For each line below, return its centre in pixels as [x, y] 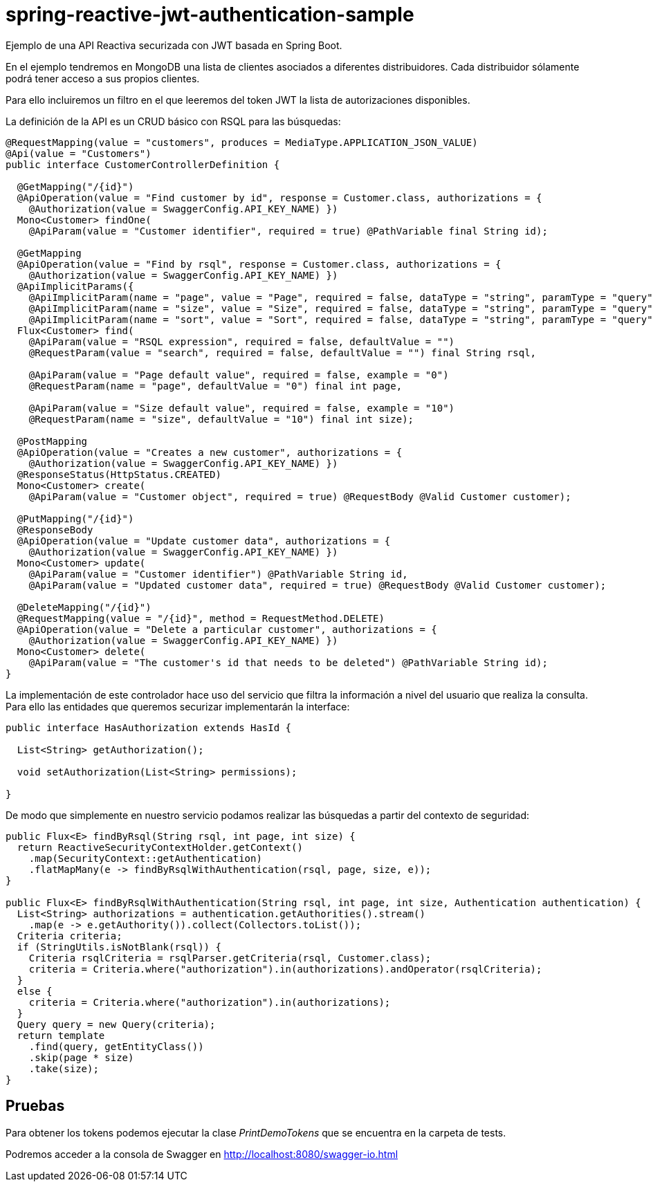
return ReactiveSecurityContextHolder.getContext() [160, 847]
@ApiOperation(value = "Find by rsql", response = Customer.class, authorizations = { [259, 264]
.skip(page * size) [81, 1057]
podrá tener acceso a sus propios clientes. [103, 78]
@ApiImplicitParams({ [75, 286]
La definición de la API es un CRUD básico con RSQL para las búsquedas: [173, 121]
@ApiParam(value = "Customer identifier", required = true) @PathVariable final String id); [288, 231]
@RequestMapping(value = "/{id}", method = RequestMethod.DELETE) [201, 618]
